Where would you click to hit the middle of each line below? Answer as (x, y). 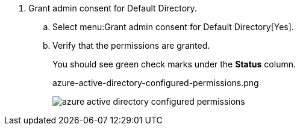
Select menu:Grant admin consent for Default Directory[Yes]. (173, 27)
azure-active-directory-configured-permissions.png (156, 83)
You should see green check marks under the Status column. (174, 64)
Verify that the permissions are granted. (131, 45)
